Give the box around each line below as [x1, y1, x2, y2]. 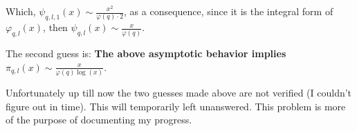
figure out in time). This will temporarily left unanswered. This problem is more [6, 99, 346, 113]
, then [43, 20, 68, 34]
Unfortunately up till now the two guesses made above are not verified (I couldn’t [6, 85, 352, 100]
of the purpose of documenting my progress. [6, 112, 192, 127]
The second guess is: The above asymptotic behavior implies [6, 46, 286, 61]
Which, [6, 4, 36, 18]
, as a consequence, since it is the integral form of [124, 4, 333, 18]
